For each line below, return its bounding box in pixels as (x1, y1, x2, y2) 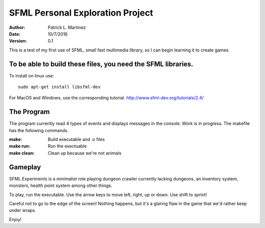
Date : (9, 31, 21, 37)
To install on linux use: (9, 72, 54, 78)
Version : (9, 38, 27, 44)
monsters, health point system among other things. (9, 182, 112, 188)
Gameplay (9, 163, 41, 171)
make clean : (9, 150, 35, 156)
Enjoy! (9, 216, 22, 222)
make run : (9, 143, 30, 149)
